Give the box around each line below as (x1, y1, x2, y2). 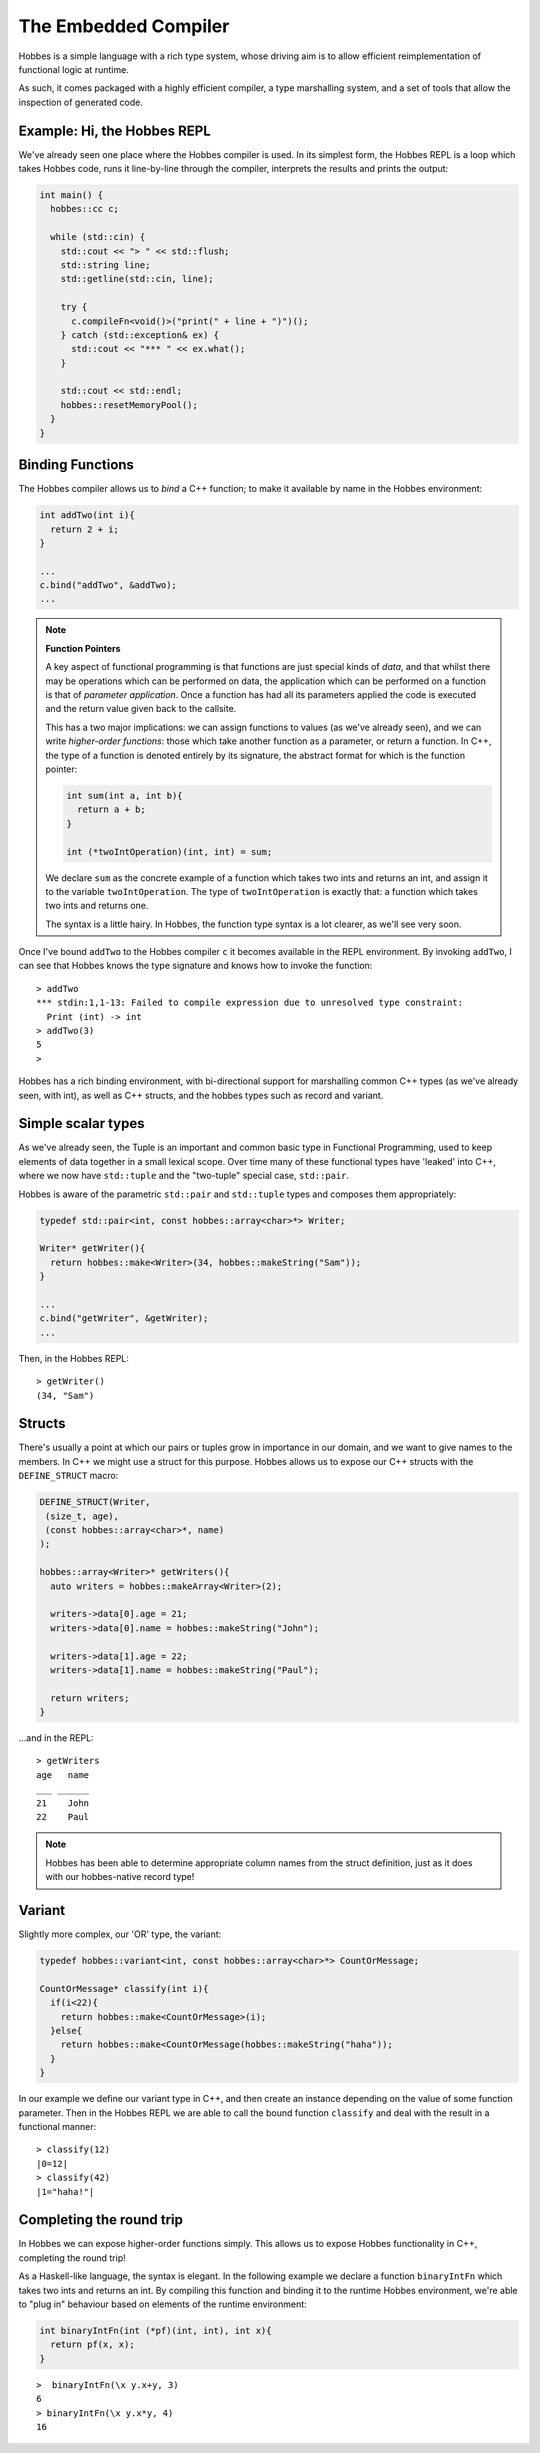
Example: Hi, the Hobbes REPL (18, 122, 212, 139)
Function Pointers (45, 642, 121, 654)
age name (36, 1769, 90, 1780)
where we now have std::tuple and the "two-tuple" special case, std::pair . (18, 1170, 350, 1182)
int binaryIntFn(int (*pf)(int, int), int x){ (39, 2325, 272, 2336)
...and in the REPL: (18, 1732, 94, 1744)
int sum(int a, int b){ (66, 790, 184, 801)
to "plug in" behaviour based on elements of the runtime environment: (18, 2298, 307, 2310)
